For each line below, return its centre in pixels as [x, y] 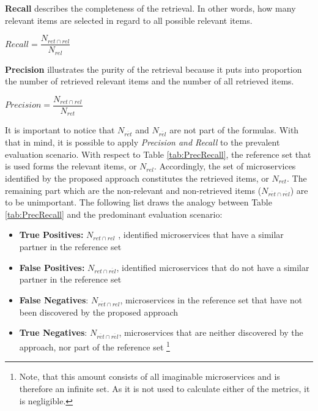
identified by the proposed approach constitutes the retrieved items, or [137, 178]
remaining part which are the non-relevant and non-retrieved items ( [133, 190]
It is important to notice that [60, 130]
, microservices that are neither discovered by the [211, 332]
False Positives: [52, 267]
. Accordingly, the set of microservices [225, 166]
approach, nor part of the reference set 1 [94, 346]
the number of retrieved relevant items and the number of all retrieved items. [150, 81]
